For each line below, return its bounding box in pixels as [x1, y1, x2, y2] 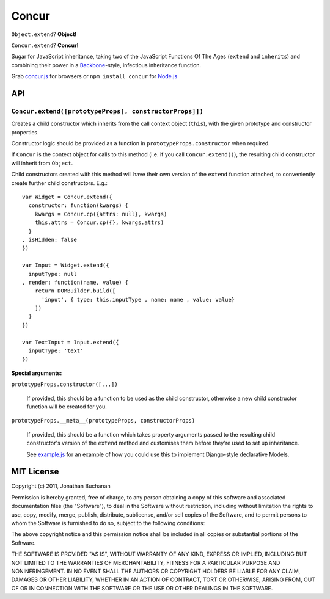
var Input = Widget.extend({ [22, 262, 109, 269]
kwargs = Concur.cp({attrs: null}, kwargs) [34, 211, 167, 217]
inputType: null [28, 270, 78, 277]
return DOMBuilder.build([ [34, 288, 116, 294]
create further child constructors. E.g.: [11, 179, 108, 186]
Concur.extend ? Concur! [11, 42, 79, 49]
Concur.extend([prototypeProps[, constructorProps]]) [11, 107, 204, 115]
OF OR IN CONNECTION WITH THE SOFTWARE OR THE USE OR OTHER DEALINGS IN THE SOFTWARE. [11, 584, 273, 592]
